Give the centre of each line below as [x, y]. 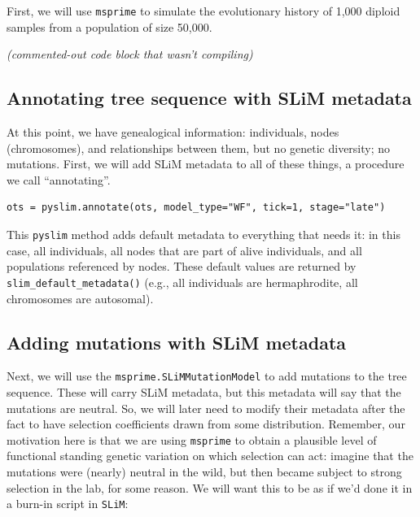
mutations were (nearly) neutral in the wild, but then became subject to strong [204, 471]
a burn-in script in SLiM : [68, 504]
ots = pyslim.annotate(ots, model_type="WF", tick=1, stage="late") [196, 208]
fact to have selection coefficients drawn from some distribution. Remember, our [206, 424]
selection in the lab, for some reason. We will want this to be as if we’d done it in [210, 487]
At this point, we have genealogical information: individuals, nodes [173, 132]
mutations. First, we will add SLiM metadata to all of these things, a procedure [206, 164]
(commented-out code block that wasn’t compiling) [130, 54]
